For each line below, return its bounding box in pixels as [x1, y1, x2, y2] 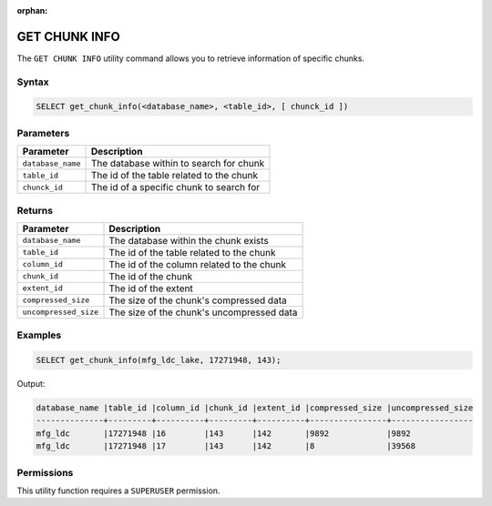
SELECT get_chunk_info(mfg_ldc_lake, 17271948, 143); [36, 355, 282, 366]
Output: [16, 379, 46, 390]
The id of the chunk [108, 269, 193, 282]
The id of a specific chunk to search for [90, 181, 261, 194]
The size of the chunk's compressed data [108, 294, 287, 307]
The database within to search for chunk [90, 157, 265, 170]
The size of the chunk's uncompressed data [108, 306, 298, 319]
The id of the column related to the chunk [108, 258, 287, 270]
